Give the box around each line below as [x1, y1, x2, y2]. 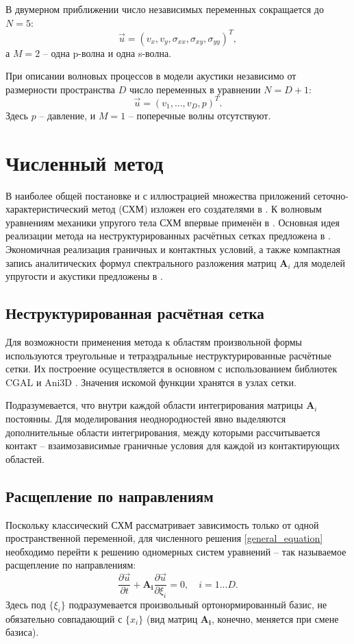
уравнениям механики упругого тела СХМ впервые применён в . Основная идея [5, 215, 340, 229]
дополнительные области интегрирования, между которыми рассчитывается [5, 425, 320, 439]
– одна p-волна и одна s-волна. [42, 45, 172, 60]
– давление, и [39, 108, 96, 122]
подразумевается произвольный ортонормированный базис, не [68, 597, 327, 612]
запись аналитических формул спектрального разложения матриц [5, 255, 277, 270]
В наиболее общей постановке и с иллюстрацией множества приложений [5, 188, 310, 202]
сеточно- [313, 188, 349, 202]
